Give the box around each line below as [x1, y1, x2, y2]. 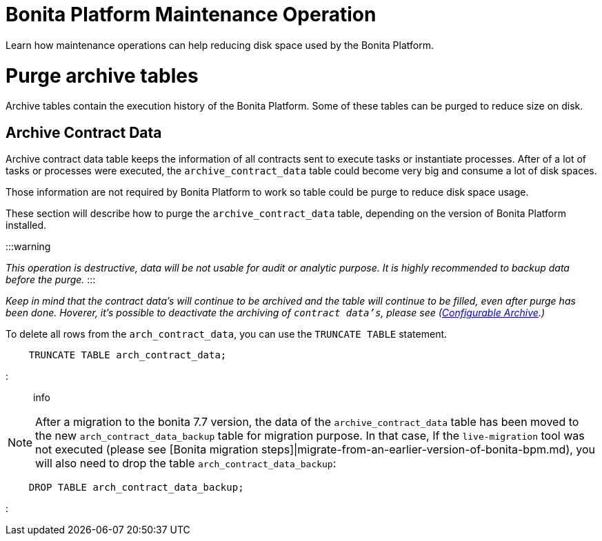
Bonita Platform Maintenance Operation [6, 3, 377, 26]
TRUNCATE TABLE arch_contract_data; [28, 349, 227, 361]
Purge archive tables [6, 63, 199, 88]
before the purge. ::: [6, 274, 96, 286]
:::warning [6, 241, 51, 253]
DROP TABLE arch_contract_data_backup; [28, 482, 244, 493]
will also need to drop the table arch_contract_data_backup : [35, 456, 337, 471]
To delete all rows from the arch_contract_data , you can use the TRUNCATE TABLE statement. [6, 328, 448, 340]
